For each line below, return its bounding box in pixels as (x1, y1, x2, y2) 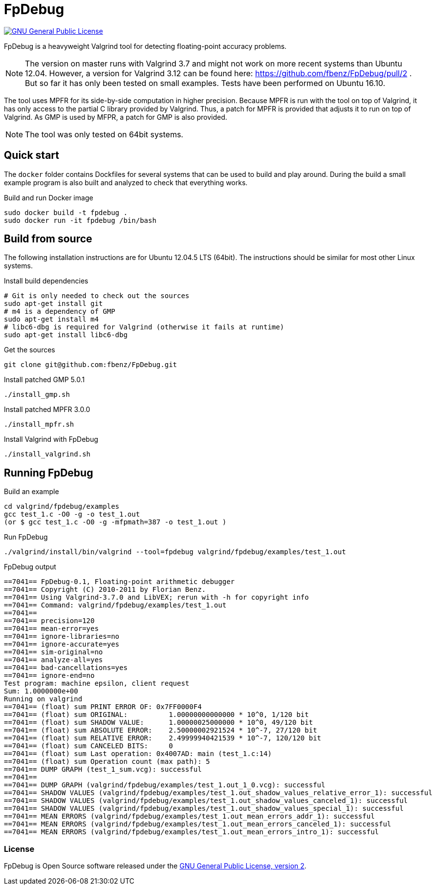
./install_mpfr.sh (4, 420, 74, 429)
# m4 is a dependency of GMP (4, 307, 115, 316)
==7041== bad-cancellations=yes (4, 664, 128, 672)
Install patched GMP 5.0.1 (4, 375, 85, 384)
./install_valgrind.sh (4, 450, 91, 458)
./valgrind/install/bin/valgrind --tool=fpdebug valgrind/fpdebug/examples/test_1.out (4, 548, 346, 556)
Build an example (4, 487, 59, 496)
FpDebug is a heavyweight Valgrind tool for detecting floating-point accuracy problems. (4, 42, 287, 50)
